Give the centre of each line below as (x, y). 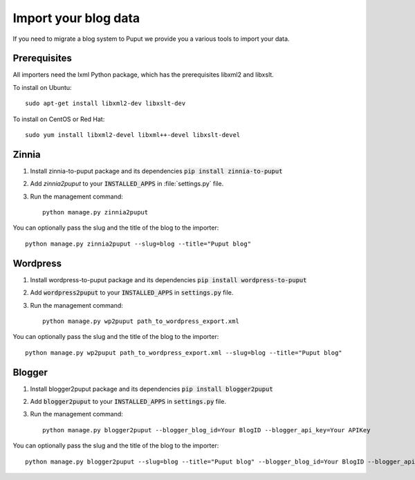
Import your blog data (76, 18)
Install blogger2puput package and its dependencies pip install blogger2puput (151, 389)
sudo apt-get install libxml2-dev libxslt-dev (105, 103)
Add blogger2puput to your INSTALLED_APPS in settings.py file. (128, 402)
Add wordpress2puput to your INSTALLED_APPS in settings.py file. (132, 293)
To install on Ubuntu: (42, 87)
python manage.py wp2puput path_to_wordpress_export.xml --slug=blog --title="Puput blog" (184, 352)
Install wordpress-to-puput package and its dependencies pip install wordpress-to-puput (168, 279)
